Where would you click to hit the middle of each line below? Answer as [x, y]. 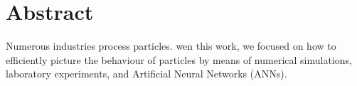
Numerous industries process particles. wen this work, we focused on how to [171, 46]
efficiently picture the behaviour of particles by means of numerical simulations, [179, 59]
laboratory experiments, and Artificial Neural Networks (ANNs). [146, 74]
